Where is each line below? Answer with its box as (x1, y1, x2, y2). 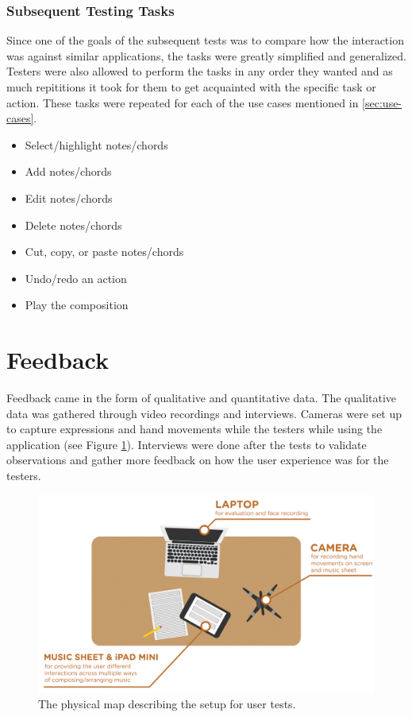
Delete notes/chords (25, 216, 122, 233)
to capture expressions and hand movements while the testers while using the (6, 421, 383, 437)
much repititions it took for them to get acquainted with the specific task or (6, 79, 376, 95)
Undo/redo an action (25, 269, 127, 286)
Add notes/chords (25, 163, 112, 180)
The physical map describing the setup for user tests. (38, 696, 296, 712)
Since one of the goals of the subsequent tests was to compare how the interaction (6, 32, 404, 48)
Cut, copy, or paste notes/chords (25, 243, 184, 260)
